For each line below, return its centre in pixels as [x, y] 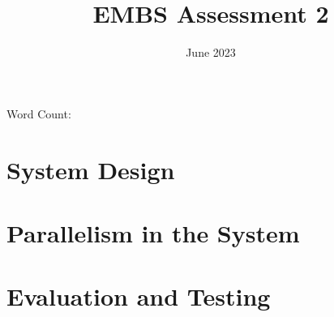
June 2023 [211, 52]
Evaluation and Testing [139, 296]
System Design [91, 169]
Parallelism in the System [153, 232]
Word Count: [39, 113]
